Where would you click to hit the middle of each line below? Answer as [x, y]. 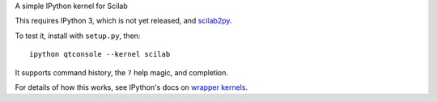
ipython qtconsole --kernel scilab [100, 54]
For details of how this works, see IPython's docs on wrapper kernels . [132, 87]
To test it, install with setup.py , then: [78, 36]
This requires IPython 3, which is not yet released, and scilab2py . [123, 21]
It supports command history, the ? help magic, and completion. [121, 72]
